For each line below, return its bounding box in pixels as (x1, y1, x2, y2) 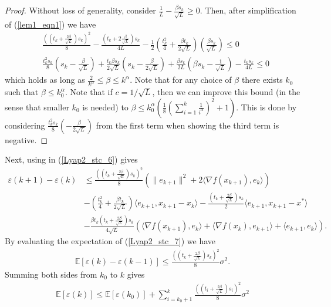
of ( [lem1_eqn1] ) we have (5, 18, 96, 30)
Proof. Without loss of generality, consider (5, 4, 156, 16)
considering (5, 119, 45, 131)
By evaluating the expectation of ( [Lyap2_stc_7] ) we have (5, 235, 216, 247)
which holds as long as (5, 73, 85, 86)
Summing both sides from (5, 268, 97, 280)
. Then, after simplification (200, 4, 296, 16)
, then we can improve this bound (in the (152, 86, 300, 98)
